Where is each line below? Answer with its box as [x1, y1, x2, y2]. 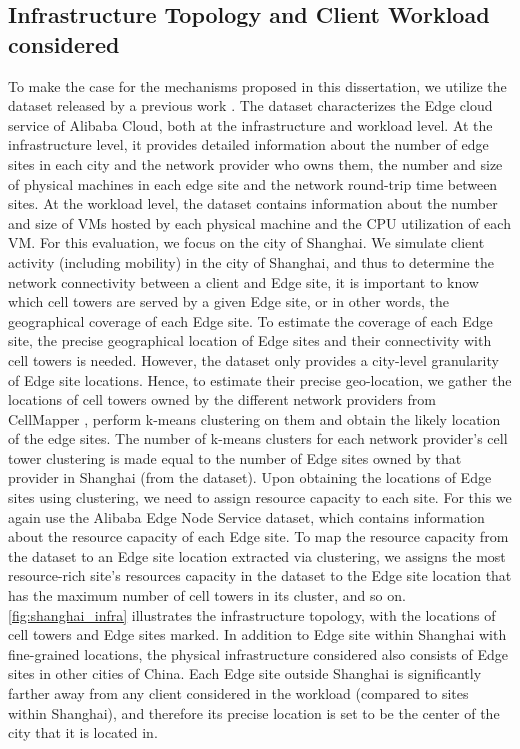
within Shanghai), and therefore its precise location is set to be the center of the [8, 702, 500, 723]
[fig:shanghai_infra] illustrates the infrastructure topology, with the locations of [8, 604, 496, 625]
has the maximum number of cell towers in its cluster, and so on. [8, 585, 406, 606]
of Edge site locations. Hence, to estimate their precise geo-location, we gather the [8, 369, 512, 390]
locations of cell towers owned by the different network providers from [8, 389, 436, 410]
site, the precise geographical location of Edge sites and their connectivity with [8, 330, 492, 351]
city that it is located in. [8, 722, 158, 743]
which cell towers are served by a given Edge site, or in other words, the [8, 291, 449, 312]
